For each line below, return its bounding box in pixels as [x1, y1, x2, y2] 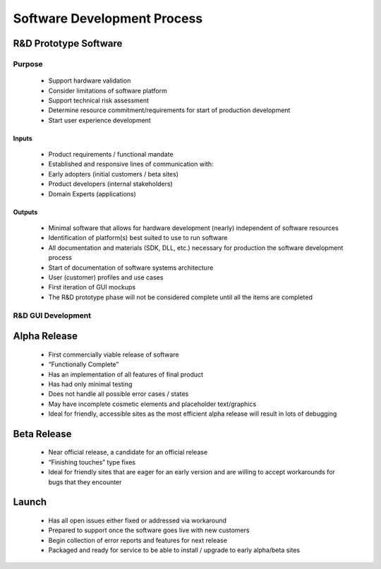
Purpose [13, 59, 43, 68]
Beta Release [13, 428, 72, 440]
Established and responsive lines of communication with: [48, 160, 214, 169]
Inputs [13, 134, 33, 143]
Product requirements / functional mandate [48, 150, 174, 159]
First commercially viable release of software [48, 350, 179, 359]
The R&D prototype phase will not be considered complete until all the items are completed [48, 293, 313, 301]
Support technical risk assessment [48, 96, 150, 104]
